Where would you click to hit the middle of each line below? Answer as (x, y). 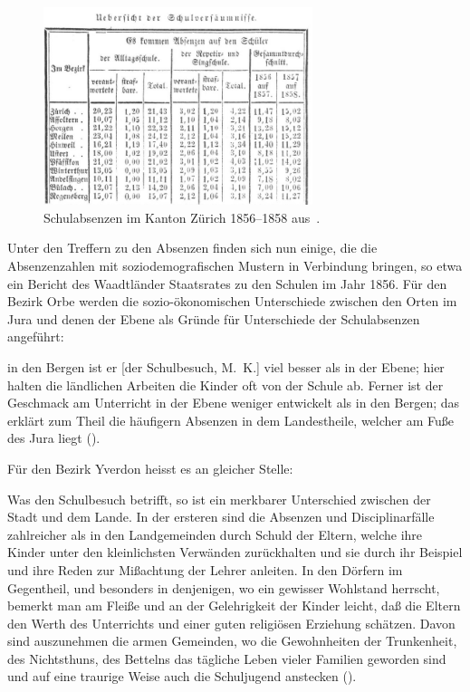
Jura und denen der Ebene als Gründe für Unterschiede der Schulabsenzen (214, 318)
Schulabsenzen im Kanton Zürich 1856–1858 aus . (182, 217)
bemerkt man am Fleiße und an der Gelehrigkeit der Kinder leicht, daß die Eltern (234, 605)
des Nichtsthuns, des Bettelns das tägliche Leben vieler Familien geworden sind (227, 658)
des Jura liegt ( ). (54, 438)
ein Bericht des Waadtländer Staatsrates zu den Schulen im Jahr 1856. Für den (227, 283)
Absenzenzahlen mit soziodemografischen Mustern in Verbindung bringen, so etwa (235, 265)
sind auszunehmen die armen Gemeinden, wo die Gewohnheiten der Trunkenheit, (232, 641)
